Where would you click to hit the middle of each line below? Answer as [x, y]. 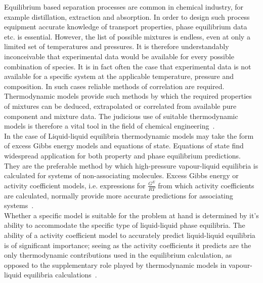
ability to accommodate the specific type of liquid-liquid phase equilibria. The [125, 225]
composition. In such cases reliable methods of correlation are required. [114, 86]
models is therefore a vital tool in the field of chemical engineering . [109, 126]
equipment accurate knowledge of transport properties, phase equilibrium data [126, 27]
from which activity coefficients [206, 185]
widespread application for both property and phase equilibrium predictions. [123, 155]
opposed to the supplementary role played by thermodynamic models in [115, 265]
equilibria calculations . [60, 275]
